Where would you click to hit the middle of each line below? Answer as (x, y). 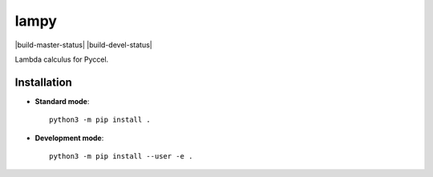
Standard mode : (62, 101)
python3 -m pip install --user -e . (121, 157)
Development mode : (69, 138)
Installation (43, 82)
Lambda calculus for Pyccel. (62, 59)
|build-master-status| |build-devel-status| (83, 45)
